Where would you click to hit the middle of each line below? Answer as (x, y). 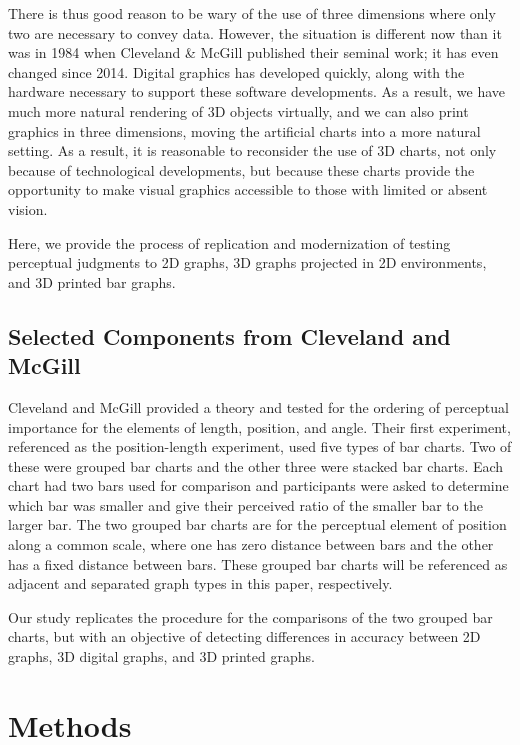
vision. (28, 208)
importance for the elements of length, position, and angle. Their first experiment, (259, 426)
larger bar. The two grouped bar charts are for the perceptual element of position (257, 524)
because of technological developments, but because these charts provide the (241, 169)
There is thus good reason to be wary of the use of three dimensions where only (252, 13)
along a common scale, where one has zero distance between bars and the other (251, 544)
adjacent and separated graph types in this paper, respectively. (200, 583)
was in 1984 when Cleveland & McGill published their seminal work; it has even (253, 52)
